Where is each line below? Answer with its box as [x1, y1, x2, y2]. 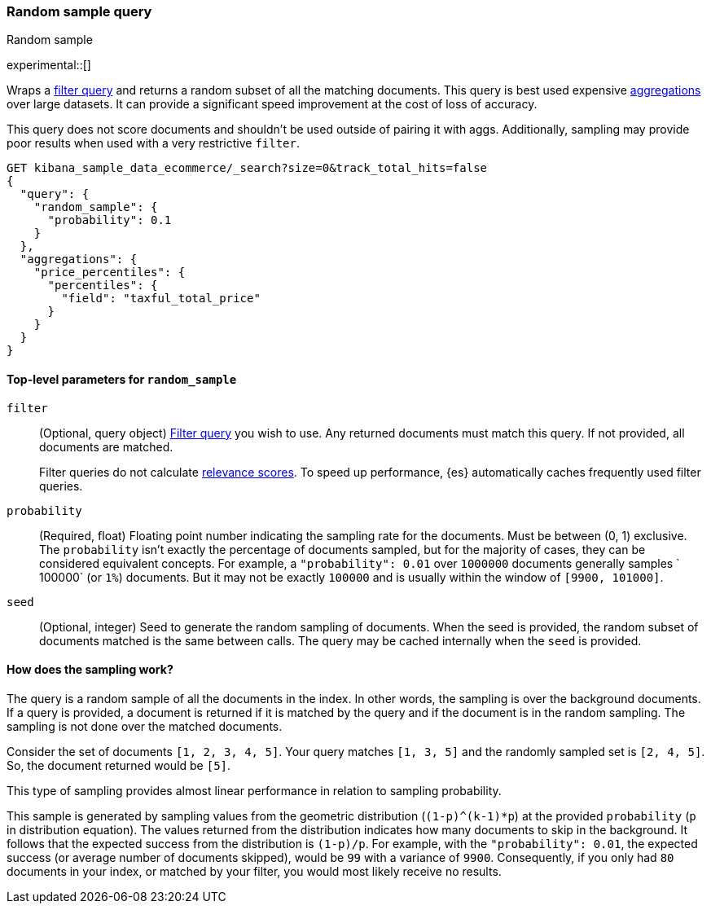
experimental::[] [7, 58, 91, 73]
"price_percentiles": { [33, 266, 186, 279]
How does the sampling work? [7, 662, 173, 677]
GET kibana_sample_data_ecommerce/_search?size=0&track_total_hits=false [7, 161, 488, 175]
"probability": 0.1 [47, 213, 172, 227]
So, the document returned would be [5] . [7, 758, 231, 772]
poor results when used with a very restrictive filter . [7, 136, 300, 151]
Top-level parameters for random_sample [7, 371, 237, 386]
